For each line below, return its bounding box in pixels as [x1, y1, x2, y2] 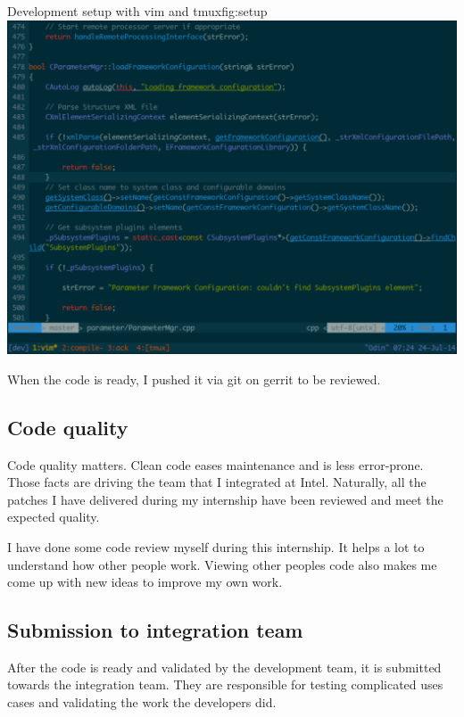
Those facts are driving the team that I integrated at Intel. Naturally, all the [7, 473, 427, 491]
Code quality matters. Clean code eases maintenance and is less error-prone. [7, 455, 424, 474]
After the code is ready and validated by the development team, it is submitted [7, 657, 442, 676]
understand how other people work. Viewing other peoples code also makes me [7, 555, 437, 573]
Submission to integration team [7, 616, 303, 644]
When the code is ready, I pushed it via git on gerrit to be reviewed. [7, 369, 381, 388]
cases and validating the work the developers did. [7, 693, 277, 712]
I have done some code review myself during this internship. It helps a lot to [7, 537, 425, 556]
